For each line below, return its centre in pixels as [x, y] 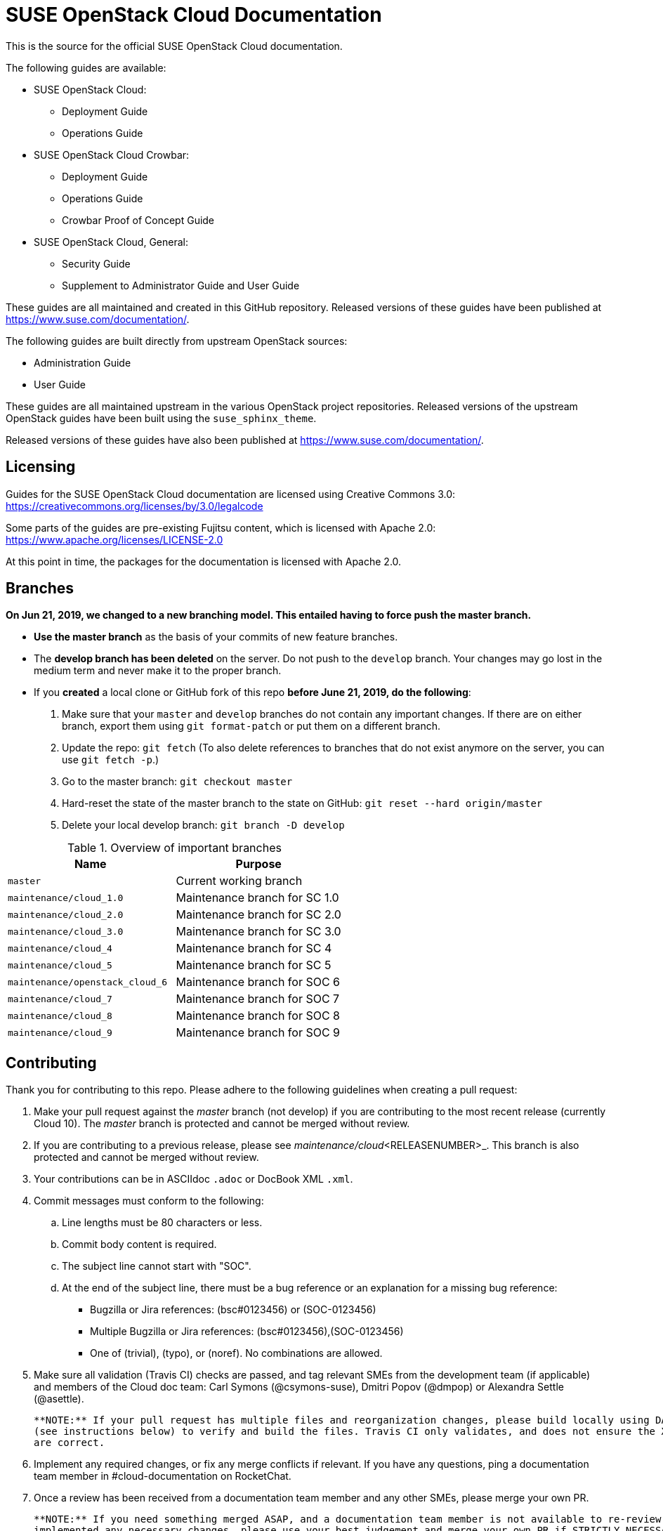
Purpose [258, 864]
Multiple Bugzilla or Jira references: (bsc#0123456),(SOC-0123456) [247, 1332]
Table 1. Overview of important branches [174, 848]
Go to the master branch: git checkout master [177, 782]
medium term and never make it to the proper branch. [158, 671]
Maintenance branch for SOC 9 [258, 1033]
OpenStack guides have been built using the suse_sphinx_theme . [161, 418]
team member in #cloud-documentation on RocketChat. [163, 1476]
